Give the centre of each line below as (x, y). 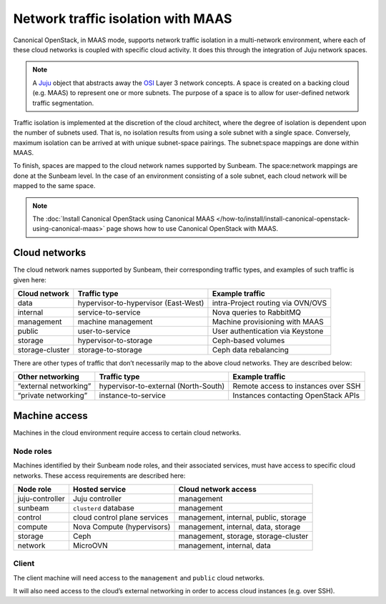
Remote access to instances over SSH (297, 386)
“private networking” (53, 395)
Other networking (49, 377)
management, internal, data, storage (239, 527)
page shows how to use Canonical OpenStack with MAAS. (192, 229)
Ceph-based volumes (248, 341)
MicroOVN (90, 545)
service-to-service (109, 312)
